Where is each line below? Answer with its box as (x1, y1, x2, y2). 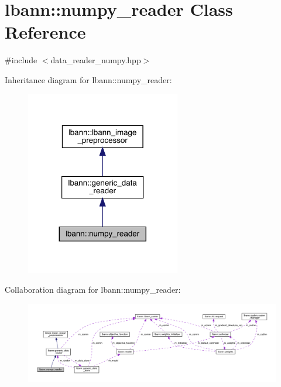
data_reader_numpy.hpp (50, 54, 141, 66)
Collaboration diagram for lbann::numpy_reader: (5, 283, 181, 295)
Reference (5, 20, 86, 44)
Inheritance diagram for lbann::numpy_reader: (5, 73, 172, 85)
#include (5, 54, 37, 66)
